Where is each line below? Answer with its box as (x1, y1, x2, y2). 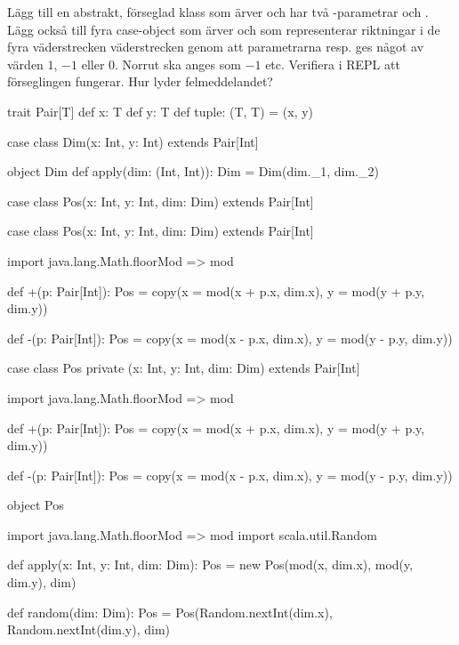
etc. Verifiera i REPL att (265, 54, 400, 73)
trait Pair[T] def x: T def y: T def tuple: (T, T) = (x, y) (7, 101, 314, 120)
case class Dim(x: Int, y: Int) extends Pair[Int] (7, 132, 259, 150)
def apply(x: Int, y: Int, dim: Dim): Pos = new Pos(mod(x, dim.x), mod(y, (7, 555, 414, 574)
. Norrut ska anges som (115, 54, 241, 73)
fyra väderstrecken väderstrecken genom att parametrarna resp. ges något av (7, 37, 424, 56)
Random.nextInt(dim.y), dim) (7, 620, 171, 639)
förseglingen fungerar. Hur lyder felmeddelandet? (7, 72, 273, 91)
